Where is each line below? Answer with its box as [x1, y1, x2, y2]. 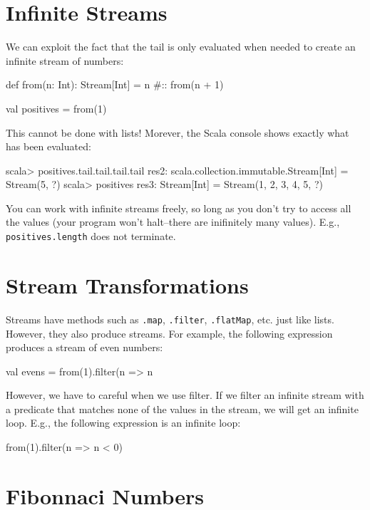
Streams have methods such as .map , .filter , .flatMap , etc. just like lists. [6, 311, 334, 326]
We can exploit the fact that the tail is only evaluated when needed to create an [6, 39, 356, 54]
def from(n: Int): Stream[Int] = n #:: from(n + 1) [6, 77, 224, 92]
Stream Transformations [6, 270, 249, 299]
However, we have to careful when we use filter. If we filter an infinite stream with [6, 387, 364, 402]
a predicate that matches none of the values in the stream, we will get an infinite [6, 401, 359, 416]
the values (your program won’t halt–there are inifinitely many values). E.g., [6, 214, 340, 229]
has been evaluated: [6, 139, 91, 154]
